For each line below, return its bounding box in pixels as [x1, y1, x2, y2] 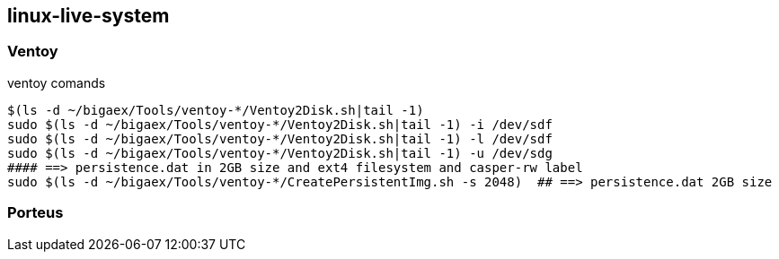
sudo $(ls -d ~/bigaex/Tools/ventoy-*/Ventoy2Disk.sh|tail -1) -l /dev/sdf [7, 131, 553, 146]
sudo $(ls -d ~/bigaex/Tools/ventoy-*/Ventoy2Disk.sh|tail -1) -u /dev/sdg [7, 145, 553, 160]
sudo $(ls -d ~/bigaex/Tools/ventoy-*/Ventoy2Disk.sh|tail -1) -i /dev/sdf [7, 117, 553, 132]
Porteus [7, 203, 64, 222]
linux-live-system [7, 4, 170, 27]
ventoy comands [7, 74, 106, 91]
